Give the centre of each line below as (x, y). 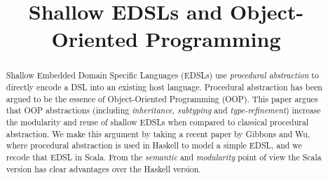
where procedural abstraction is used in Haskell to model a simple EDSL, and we (154, 145)
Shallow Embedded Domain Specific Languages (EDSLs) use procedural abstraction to (162, 75)
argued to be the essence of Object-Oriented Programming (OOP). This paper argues (162, 98)
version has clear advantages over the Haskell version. (103, 168)
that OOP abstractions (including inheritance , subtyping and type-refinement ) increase (163, 110)
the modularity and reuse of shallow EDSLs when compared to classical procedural (157, 122)
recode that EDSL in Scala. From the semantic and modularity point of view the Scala (164, 157)
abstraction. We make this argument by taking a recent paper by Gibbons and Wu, (158, 133)
